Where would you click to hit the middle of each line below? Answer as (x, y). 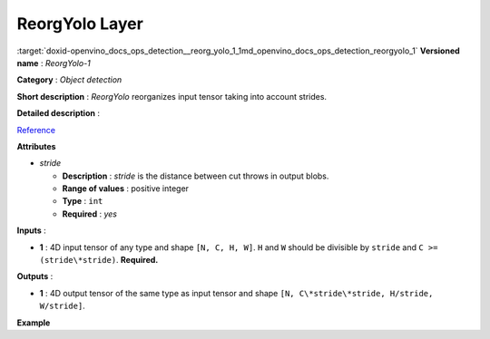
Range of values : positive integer (126, 189)
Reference (36, 130)
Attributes (36, 146)
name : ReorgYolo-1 (54, 63)
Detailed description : (58, 113)
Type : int (83, 201)
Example (34, 323)
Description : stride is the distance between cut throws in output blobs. (196, 176)
